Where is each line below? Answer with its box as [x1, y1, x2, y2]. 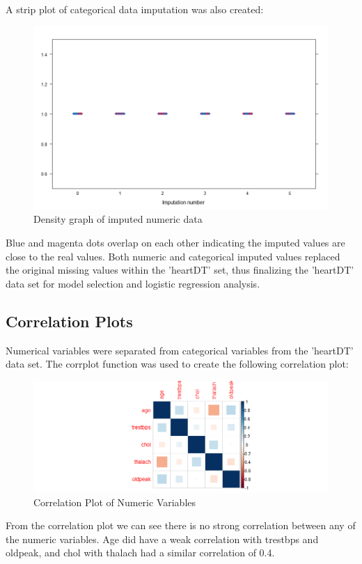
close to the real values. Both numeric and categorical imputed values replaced [6, 249, 340, 263]
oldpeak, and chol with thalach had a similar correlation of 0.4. [6, 545, 275, 560]
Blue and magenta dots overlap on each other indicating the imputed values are [6, 235, 345, 249]
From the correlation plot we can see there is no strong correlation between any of [6, 518, 356, 533]
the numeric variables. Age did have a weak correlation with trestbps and [6, 531, 319, 546]
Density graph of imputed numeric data [33, 212, 203, 226]
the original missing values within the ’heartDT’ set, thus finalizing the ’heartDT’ [6, 263, 354, 277]
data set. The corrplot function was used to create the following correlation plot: [6, 357, 349, 371]
